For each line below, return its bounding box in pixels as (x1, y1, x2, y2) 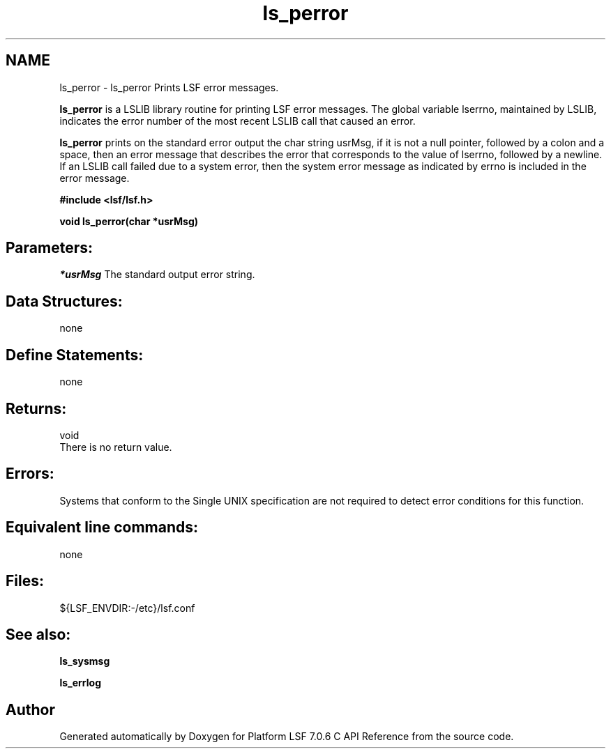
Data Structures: (6, 292, 123, 310)
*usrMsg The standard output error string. (59, 268, 255, 281)
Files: (6, 572, 44, 590)
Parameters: (6, 239, 93, 257)
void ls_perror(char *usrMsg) (59, 215, 199, 227)
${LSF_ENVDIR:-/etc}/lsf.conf (59, 601, 195, 614)
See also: (6, 625, 71, 643)
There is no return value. (59, 440, 172, 453)
